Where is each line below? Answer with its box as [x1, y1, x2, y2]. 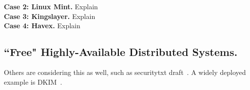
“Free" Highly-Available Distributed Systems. [4, 44, 238, 59]
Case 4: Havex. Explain [4, 20, 80, 31]
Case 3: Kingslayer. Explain [4, 11, 96, 21]
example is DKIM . [4, 76, 62, 87]
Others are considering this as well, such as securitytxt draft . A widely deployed [4, 67, 246, 77]
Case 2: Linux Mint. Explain [4, 1, 98, 11]
